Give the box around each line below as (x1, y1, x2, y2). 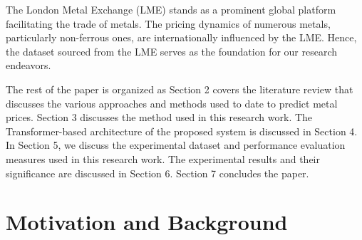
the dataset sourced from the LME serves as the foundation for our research (6, 43, 338, 58)
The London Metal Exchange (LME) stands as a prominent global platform (6, 2, 336, 16)
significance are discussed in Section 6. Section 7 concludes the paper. (6, 165, 309, 180)
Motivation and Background (6, 207, 288, 236)
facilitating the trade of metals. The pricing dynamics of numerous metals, (6, 16, 331, 31)
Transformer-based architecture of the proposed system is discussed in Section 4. (6, 123, 358, 138)
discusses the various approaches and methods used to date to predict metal (6, 95, 338, 110)
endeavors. (6, 58, 51, 73)
